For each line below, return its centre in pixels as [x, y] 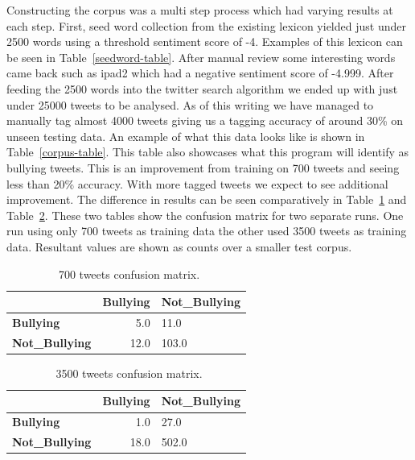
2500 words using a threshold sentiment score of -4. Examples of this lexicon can [205, 41]
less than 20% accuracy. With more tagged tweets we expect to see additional [197, 183]
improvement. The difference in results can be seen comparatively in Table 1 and [207, 199]
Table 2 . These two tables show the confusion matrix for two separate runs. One [205, 215]
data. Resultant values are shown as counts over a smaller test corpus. [179, 246]
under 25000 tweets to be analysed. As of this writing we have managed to [190, 104]
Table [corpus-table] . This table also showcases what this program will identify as [208, 152]
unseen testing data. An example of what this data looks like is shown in [186, 136]
